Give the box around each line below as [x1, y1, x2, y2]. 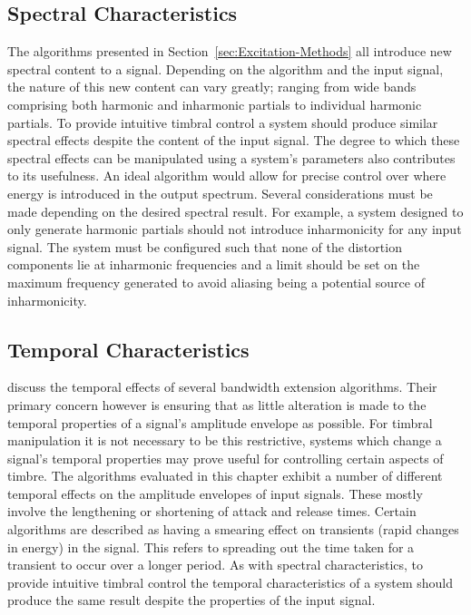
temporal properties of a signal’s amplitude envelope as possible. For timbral [7, 413, 433, 432]
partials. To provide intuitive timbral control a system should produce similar [7, 112, 438, 132]
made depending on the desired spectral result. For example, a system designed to [7, 201, 464, 220]
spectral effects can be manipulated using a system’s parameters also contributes [7, 148, 456, 167]
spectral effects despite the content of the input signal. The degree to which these [7, 131, 460, 150]
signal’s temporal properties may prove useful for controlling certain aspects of [7, 448, 444, 467]
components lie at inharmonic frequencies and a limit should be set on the [7, 255, 420, 274]
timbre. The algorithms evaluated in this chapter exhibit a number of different [7, 466, 443, 485]
